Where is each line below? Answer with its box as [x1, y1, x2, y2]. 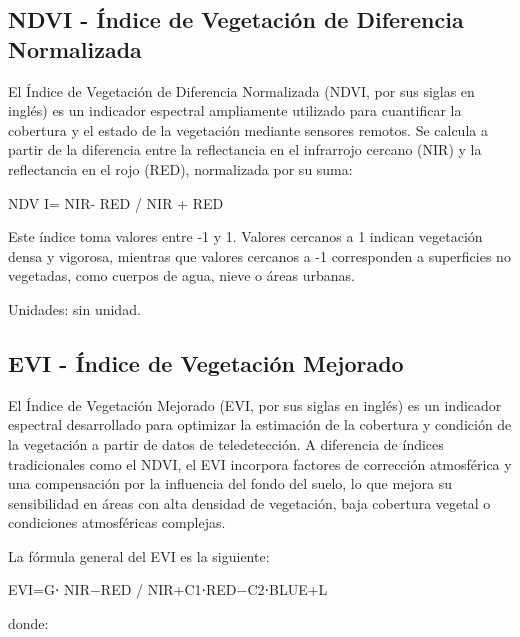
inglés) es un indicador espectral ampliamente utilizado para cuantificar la [8, 100, 462, 121]
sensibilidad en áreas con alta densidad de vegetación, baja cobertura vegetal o [8, 492, 491, 513]
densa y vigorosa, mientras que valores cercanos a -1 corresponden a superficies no [8, 245, 511, 266]
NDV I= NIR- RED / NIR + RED [8, 192, 224, 213]
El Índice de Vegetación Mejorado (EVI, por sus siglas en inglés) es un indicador [8, 394, 502, 415]
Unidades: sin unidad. [8, 298, 141, 319]
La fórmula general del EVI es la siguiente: [8, 545, 270, 566]
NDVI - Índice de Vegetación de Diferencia [8, 4, 464, 35]
